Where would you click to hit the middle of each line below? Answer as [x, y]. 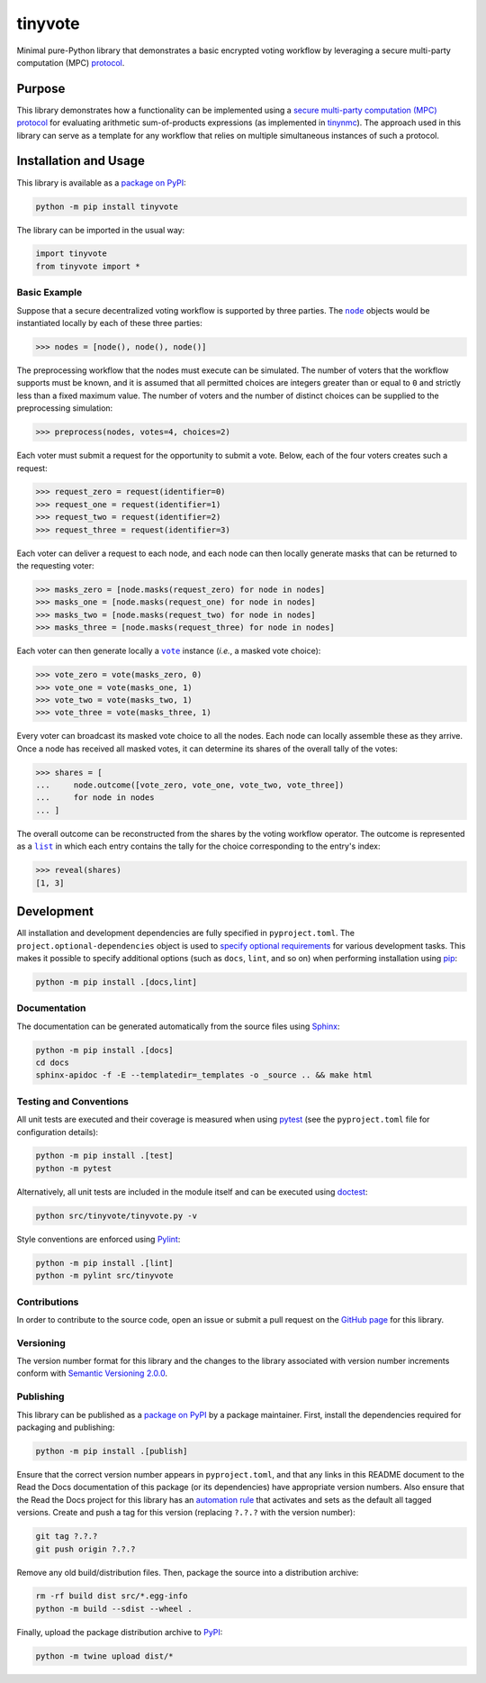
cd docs [52, 1062]
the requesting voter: [55, 566]
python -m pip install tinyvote [107, 206]
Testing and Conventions [73, 1101]
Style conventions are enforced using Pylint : [99, 1239]
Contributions [48, 1302]
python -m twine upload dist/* [105, 1656]
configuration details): [58, 1132]
